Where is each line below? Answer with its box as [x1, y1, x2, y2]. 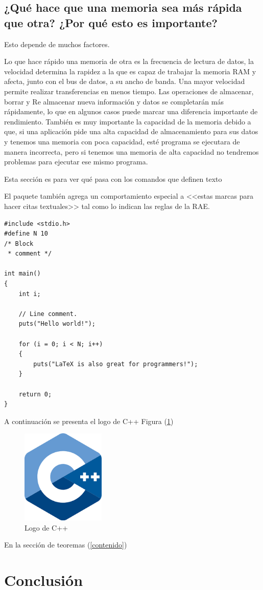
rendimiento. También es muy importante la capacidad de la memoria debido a [4, 116, 251, 127]
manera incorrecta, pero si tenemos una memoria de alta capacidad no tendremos [4, 146, 259, 157]
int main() [4, 270, 41, 278]
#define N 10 [4, 230, 48, 238]
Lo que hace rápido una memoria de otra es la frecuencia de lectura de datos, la [4, 56, 254, 67]
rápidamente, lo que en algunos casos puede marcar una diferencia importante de [4, 106, 258, 117]
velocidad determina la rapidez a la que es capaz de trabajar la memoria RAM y [4, 66, 256, 76]
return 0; [18, 390, 52, 398]
